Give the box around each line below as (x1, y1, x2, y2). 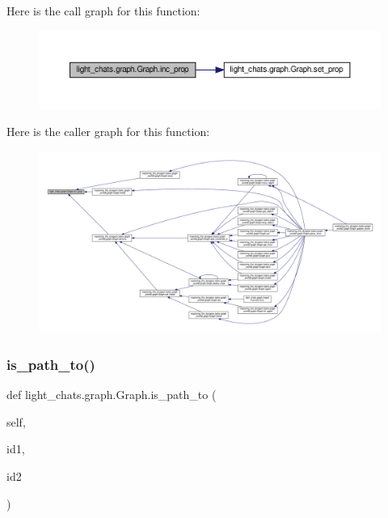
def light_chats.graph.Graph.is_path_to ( (6, 386, 217, 403)
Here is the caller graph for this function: (6, 123, 210, 140)
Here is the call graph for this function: (6, 2, 200, 19)
